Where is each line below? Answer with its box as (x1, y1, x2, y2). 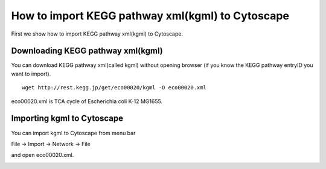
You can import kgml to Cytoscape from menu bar (11, 129, 136, 136)
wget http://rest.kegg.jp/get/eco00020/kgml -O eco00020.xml (22, 84, 206, 91)
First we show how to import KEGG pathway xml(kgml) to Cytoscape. (11, 30, 184, 37)
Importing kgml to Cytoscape (11, 113, 124, 124)
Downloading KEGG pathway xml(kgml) (11, 46, 163, 56)
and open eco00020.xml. (11, 151, 74, 159)
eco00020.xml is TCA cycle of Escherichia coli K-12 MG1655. (11, 97, 163, 105)
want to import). (11, 70, 51, 77)
